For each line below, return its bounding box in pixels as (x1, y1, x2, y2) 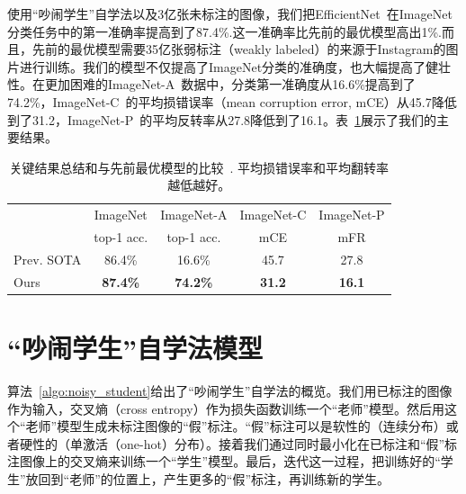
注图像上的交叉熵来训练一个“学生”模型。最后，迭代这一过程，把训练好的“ (7, 452, 441, 471)
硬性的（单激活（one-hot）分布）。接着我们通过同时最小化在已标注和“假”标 (19, 434, 458, 453)
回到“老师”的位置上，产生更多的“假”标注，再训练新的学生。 (38, 469, 390, 488)
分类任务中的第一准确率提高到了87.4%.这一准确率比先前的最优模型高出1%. (7, 22, 442, 40)
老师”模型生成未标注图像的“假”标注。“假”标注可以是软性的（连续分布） (25, 417, 446, 436)
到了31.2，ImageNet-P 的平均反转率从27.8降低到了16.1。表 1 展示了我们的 (7, 110, 436, 129)
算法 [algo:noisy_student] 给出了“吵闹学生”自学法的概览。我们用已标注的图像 (7, 381, 453, 400)
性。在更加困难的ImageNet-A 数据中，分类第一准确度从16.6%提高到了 (7, 75, 416, 94)
